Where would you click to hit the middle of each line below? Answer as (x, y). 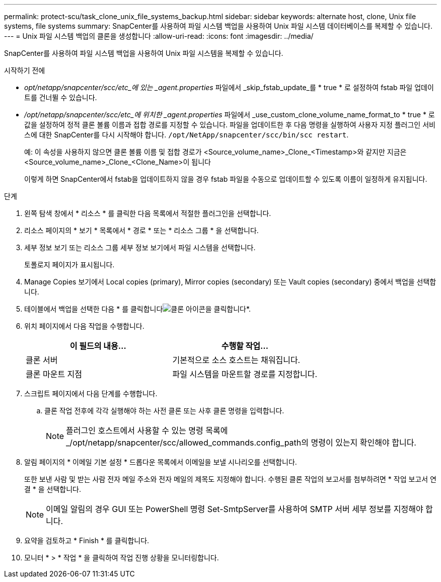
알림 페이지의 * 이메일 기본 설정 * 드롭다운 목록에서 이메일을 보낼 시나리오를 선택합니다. (161, 462)
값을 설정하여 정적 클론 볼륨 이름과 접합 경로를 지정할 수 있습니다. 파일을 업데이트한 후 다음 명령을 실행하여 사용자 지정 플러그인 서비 (230, 125)
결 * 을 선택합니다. (53, 489)
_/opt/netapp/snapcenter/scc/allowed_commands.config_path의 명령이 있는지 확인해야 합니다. (241, 443)
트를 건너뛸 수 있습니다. (61, 97)
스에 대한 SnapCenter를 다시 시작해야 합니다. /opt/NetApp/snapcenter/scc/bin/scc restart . (187, 135)
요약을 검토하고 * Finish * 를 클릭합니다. (87, 540)
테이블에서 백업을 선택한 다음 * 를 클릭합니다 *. (138, 309)
